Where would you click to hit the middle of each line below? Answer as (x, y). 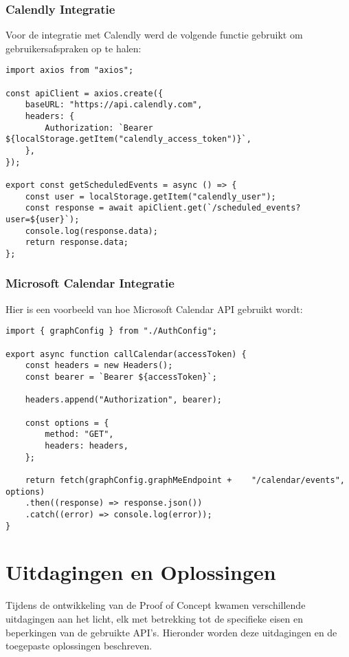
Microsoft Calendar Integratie (90, 283)
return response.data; (77, 243)
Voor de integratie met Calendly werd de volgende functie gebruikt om (154, 35)
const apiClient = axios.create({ (85, 93)
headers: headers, (87, 445)
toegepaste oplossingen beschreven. (79, 646)
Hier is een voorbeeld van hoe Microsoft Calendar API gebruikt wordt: (154, 309)
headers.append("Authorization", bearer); (123, 400)
